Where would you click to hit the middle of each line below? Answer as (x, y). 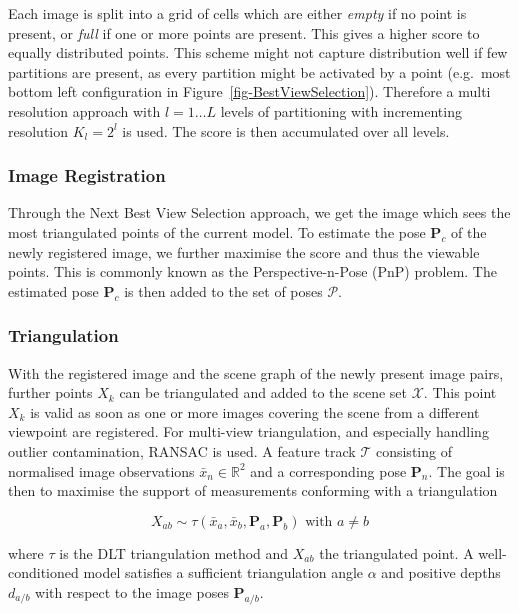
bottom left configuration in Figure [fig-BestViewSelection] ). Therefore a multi (249, 91)
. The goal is (466, 470)
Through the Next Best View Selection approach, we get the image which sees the (259, 212)
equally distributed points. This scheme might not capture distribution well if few (258, 52)
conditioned (43, 572)
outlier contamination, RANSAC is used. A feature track (182, 450)
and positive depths (441, 572)
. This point (460, 392)
